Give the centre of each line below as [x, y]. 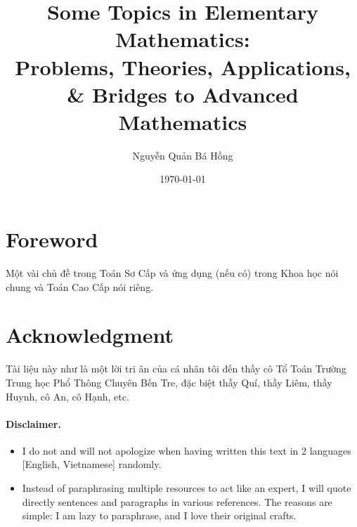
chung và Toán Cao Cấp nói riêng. [80, 286]
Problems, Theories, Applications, [183, 66]
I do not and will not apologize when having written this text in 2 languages [187, 450]
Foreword [52, 239]
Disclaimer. [33, 423]
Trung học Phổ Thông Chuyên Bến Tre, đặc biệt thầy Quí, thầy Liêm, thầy [169, 382]
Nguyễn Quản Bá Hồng [183, 155]
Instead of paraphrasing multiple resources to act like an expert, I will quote [187, 488]
